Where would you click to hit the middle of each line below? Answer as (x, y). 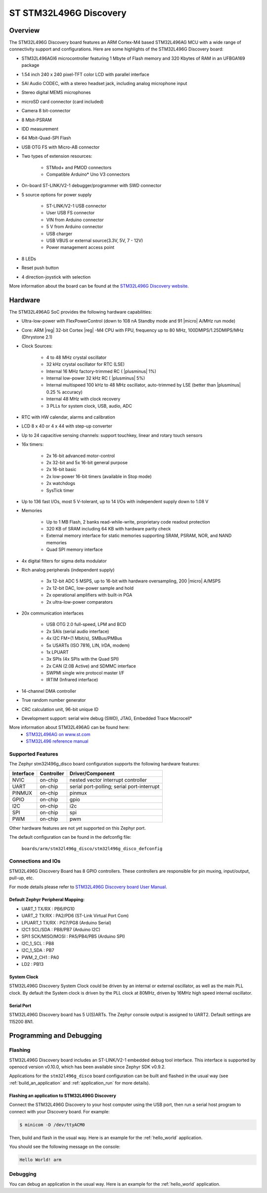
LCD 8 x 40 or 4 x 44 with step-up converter (67, 426)
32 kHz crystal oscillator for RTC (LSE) (86, 364)
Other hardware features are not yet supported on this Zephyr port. (77, 828)
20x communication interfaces (53, 613)
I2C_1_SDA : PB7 (38, 951)
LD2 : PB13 (33, 964)
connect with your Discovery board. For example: (59, 1111)
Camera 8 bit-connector (46, 111)
